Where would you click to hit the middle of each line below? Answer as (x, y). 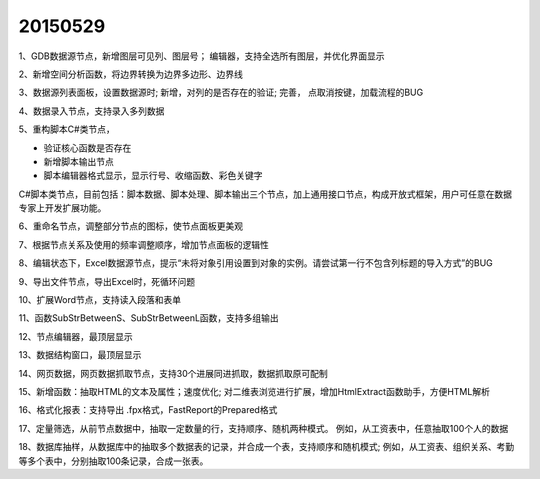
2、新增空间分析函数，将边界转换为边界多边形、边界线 (131, 74)
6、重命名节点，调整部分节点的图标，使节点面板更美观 (131, 226)
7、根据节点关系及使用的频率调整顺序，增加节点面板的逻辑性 (143, 244)
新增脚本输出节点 (78, 161)
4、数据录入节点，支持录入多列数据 (91, 111)
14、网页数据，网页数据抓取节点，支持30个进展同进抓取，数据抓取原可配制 (173, 373)
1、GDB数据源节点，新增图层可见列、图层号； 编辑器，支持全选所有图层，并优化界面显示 (201, 56)
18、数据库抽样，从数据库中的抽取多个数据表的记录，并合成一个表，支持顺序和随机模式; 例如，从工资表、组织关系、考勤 (266, 447)
